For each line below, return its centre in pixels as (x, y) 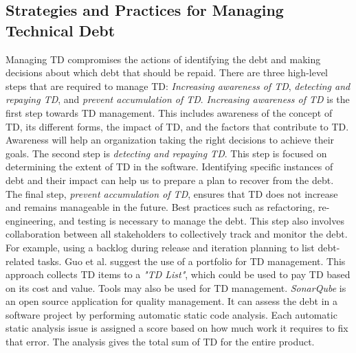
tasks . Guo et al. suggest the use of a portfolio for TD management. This (191, 261)
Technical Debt (60, 30)
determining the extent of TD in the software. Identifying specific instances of (169, 167)
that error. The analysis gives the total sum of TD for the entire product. (160, 342)
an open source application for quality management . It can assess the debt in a (172, 301)
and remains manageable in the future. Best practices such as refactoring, (160, 207)
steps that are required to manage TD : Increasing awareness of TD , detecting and (178, 86)
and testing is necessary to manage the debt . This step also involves (201, 220)
